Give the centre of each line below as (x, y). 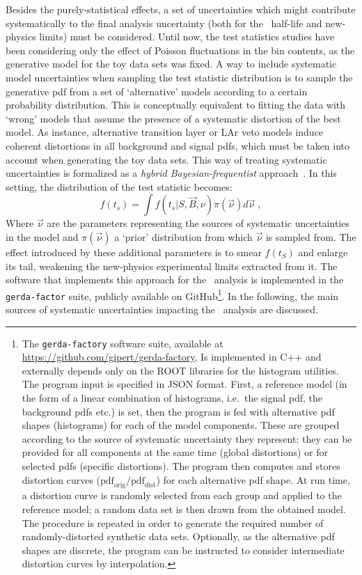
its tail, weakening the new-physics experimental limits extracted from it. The (172, 266)
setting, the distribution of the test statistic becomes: (119, 186)
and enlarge (323, 252)
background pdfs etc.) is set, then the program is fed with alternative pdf (178, 411)
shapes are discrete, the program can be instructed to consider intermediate (183, 550)
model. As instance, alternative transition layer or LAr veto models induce (165, 132)
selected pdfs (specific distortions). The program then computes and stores (181, 466)
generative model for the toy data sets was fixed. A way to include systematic (171, 64)
